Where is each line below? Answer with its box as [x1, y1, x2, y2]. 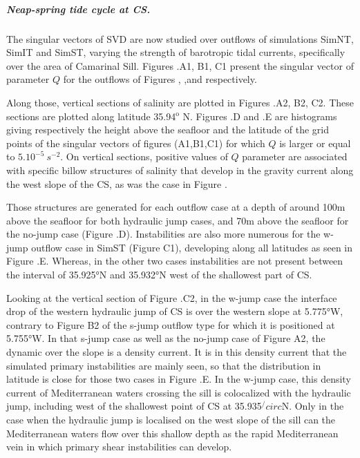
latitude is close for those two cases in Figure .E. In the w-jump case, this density [6, 372, 351, 386]
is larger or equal [279, 135, 351, 150]
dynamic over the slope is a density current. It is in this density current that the [6, 345, 347, 359]
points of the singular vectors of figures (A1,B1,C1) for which [6, 135, 265, 150]
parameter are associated [242, 149, 348, 164]
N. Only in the [281, 399, 344, 413]
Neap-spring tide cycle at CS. [6, 1, 151, 16]
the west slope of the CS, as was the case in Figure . [6, 176, 227, 191]
